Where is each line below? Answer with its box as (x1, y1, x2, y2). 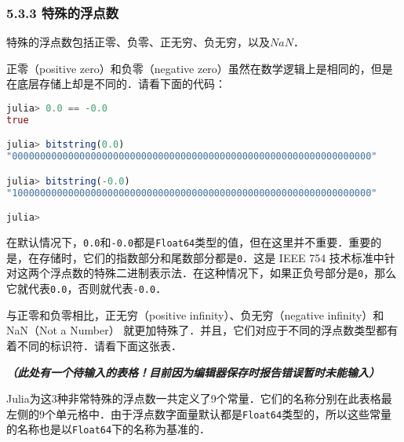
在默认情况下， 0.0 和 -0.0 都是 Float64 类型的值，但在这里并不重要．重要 (6, 234, 371, 250)
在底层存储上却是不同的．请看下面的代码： (6, 75, 226, 92)
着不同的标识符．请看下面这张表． (6, 337, 182, 353)
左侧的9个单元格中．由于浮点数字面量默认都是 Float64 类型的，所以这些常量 (6, 405, 392, 422)
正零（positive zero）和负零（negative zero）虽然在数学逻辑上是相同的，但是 (6, 60, 393, 76)
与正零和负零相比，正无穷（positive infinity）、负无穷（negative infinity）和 (6, 306, 384, 323)
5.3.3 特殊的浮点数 (6, 2, 119, 22)
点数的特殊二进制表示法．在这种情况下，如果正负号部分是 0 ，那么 (60, 265, 397, 281)
